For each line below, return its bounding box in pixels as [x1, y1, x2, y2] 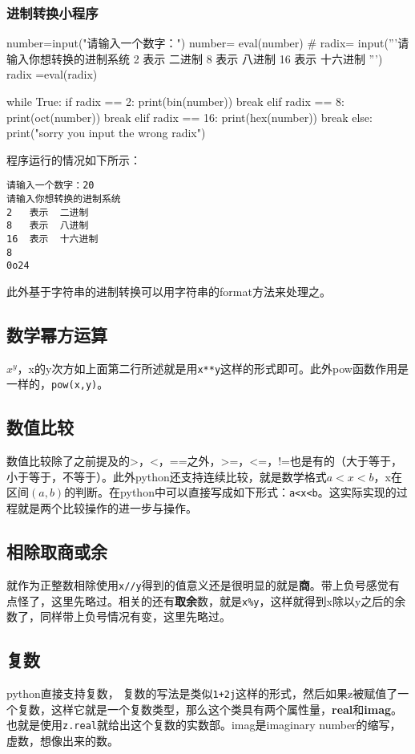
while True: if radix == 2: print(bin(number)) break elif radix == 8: [6, 93, 344, 109]
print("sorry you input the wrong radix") [6, 124, 206, 141]
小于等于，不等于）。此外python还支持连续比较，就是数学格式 [6, 468, 327, 484]
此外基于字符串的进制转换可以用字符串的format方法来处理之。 [6, 282, 331, 299]
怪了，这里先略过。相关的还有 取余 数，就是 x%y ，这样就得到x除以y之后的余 [17, 592, 406, 609]
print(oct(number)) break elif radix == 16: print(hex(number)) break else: [6, 108, 373, 125]
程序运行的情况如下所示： [6, 151, 141, 168]
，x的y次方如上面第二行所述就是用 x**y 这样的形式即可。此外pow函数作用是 [17, 359, 409, 376]
